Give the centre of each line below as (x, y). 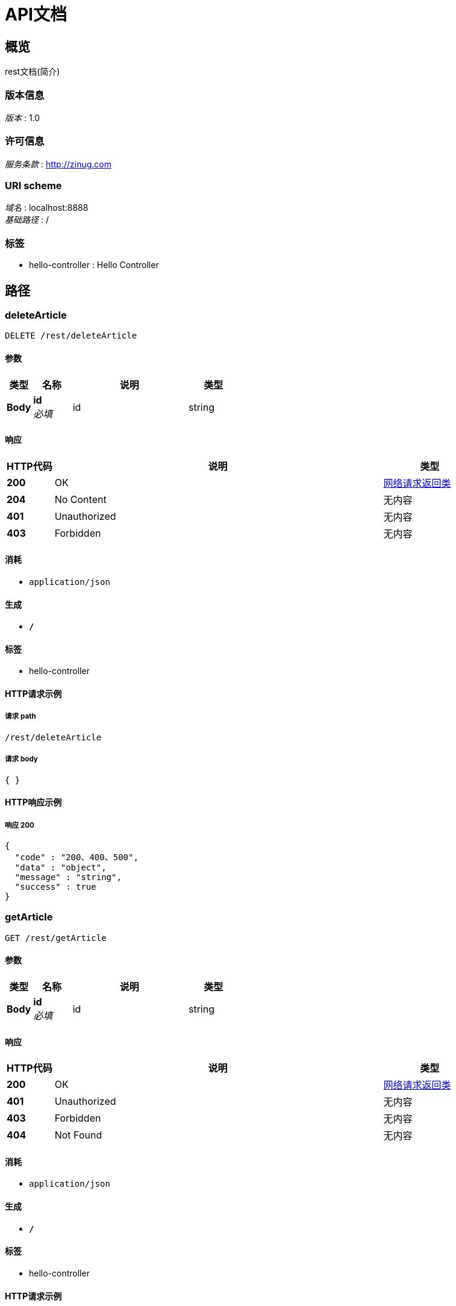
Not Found (78, 1135)
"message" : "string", (68, 877)
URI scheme (33, 186)
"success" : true (55, 887)
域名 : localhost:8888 (47, 208)
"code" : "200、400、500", (77, 858)
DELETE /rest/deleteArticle (71, 336)
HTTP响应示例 (33, 802)
